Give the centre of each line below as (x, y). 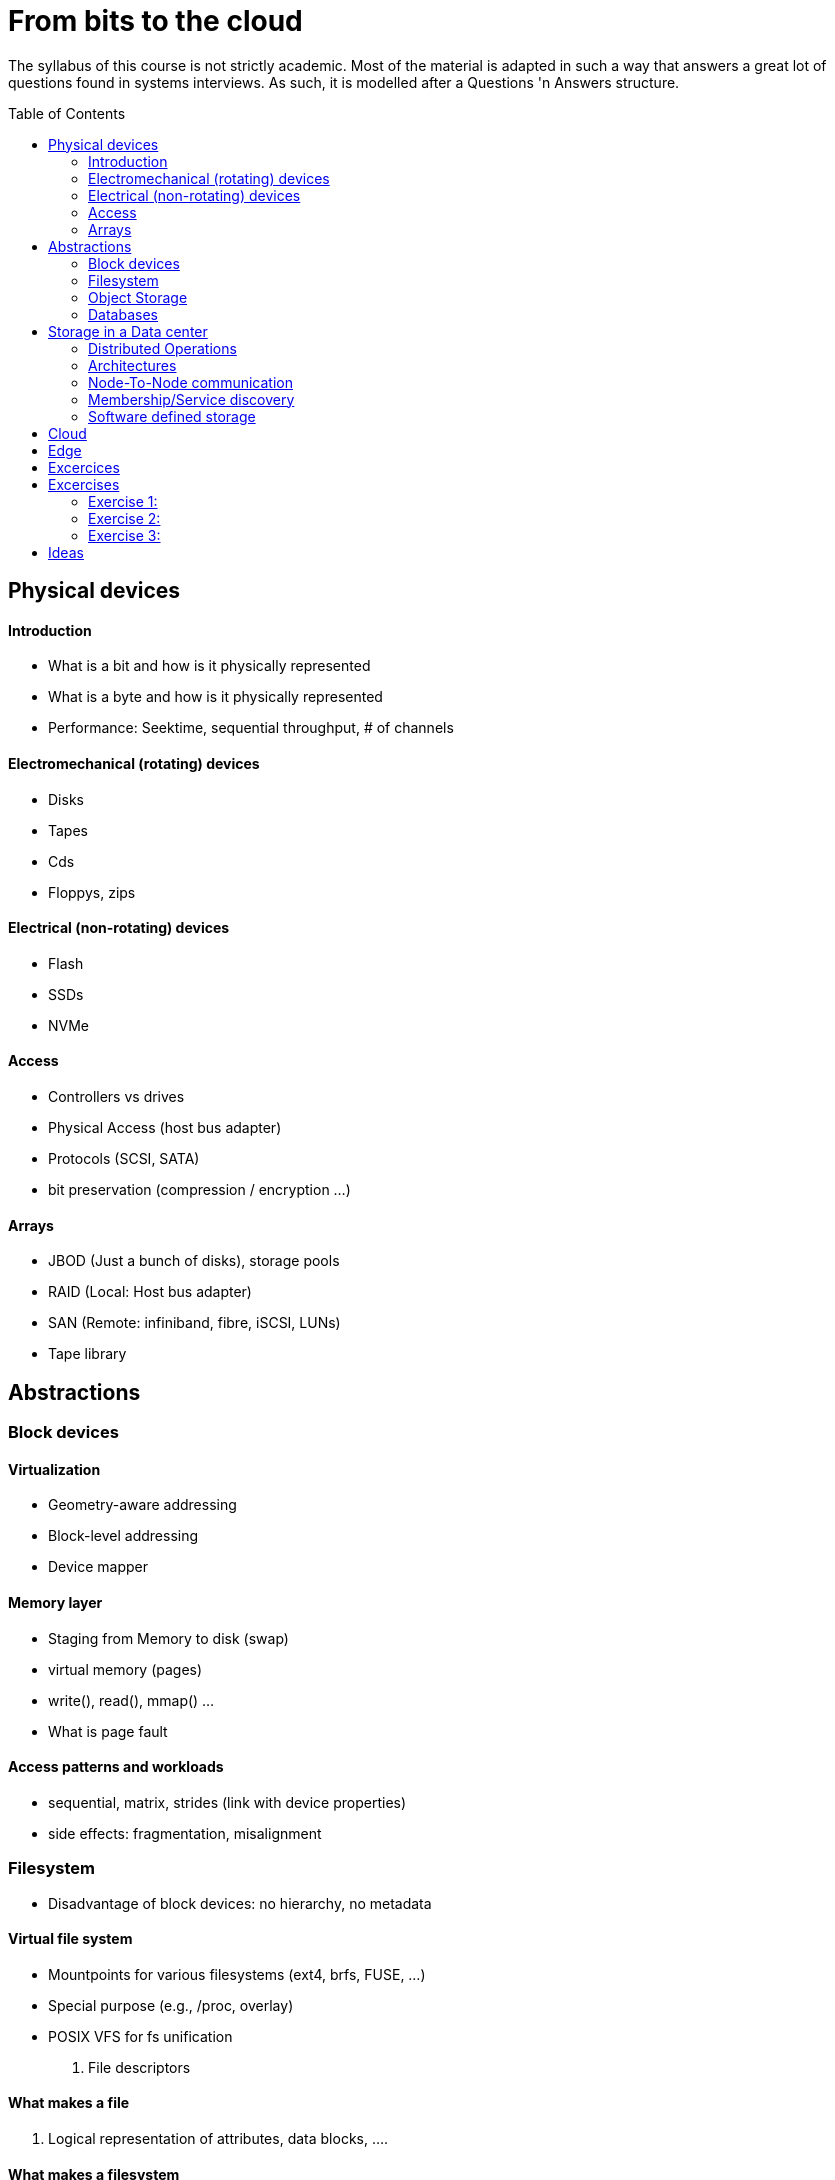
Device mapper (98, 1567)
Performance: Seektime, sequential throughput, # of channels (251, 728)
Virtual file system (70, 1939)
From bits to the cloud (155, 21)
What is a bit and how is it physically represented (209, 666)
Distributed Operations (162, 348)
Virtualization (54, 1469)
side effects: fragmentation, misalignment (185, 1833)
